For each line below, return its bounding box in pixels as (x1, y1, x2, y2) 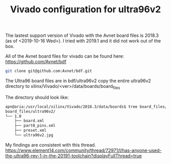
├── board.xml (14, 119, 44, 124)
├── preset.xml (14, 128, 47, 133)
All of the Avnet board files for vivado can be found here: (5, 53, 125, 59)
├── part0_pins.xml (14, 123, 56, 128)
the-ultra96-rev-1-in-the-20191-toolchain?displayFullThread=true (5, 152, 142, 159)
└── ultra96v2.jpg (14, 133, 53, 138)
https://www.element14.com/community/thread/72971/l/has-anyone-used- (5, 147, 162, 153)
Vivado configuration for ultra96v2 (10, 4, 161, 15)
